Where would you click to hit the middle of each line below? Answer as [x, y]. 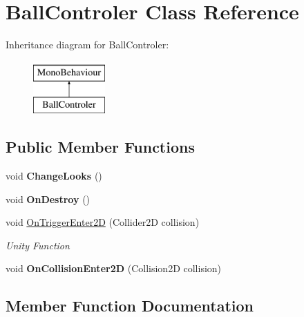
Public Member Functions [100, 147]
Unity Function [38, 245]
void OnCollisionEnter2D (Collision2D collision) [114, 268]
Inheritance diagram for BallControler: [87, 45]
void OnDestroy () [48, 199]
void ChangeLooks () [54, 176]
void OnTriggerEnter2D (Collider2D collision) [103, 222]
